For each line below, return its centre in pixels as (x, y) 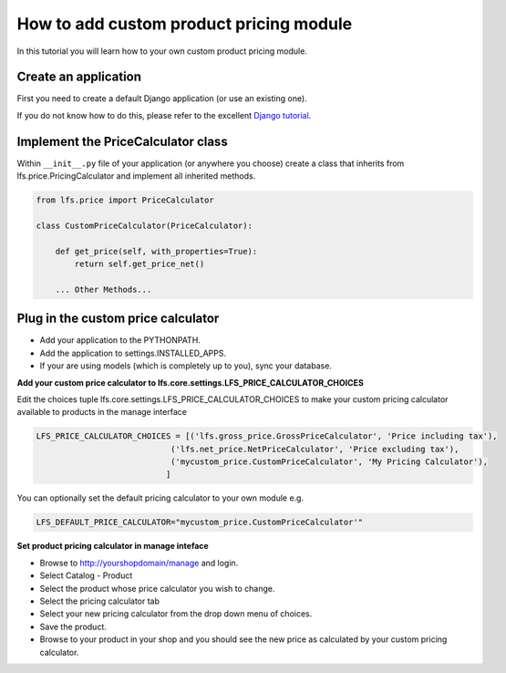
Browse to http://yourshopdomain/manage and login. (139, 563)
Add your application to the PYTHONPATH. (120, 340)
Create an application (79, 77)
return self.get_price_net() (139, 264)
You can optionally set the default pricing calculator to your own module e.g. (160, 498)
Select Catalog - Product (86, 575)
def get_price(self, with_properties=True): (156, 251)
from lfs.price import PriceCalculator (125, 200)
